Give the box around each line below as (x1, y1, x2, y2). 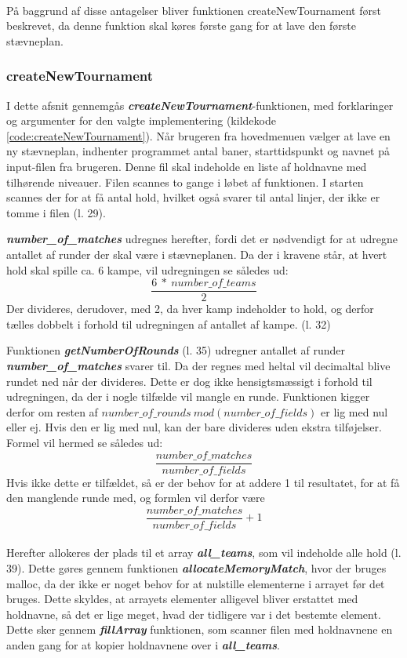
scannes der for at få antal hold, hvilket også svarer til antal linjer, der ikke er (6, 189, 380, 205)
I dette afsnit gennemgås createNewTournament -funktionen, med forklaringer (6, 96, 394, 113)
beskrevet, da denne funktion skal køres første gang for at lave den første (6, 17, 356, 34)
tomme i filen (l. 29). (6, 204, 106, 220)
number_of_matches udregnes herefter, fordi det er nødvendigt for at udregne (6, 231, 398, 247)
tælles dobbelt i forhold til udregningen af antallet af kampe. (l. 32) (6, 315, 331, 332)
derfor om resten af (6, 403, 98, 420)
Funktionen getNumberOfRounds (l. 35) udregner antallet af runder (6, 342, 346, 358)
